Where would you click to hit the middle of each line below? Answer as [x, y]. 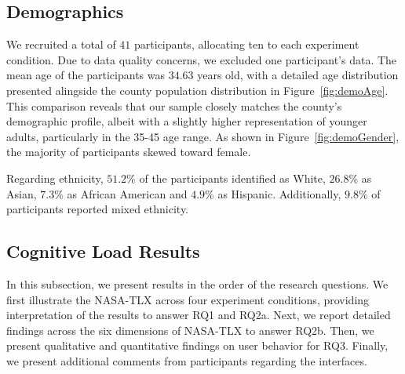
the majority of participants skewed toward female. [129, 152]
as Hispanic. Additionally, [279, 193]
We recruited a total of [61, 44]
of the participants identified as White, [232, 178]
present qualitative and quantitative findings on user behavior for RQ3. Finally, [197, 345]
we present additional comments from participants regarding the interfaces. [187, 360]
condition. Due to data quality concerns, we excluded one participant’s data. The [202, 59]
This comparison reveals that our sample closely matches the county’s [174, 105]
